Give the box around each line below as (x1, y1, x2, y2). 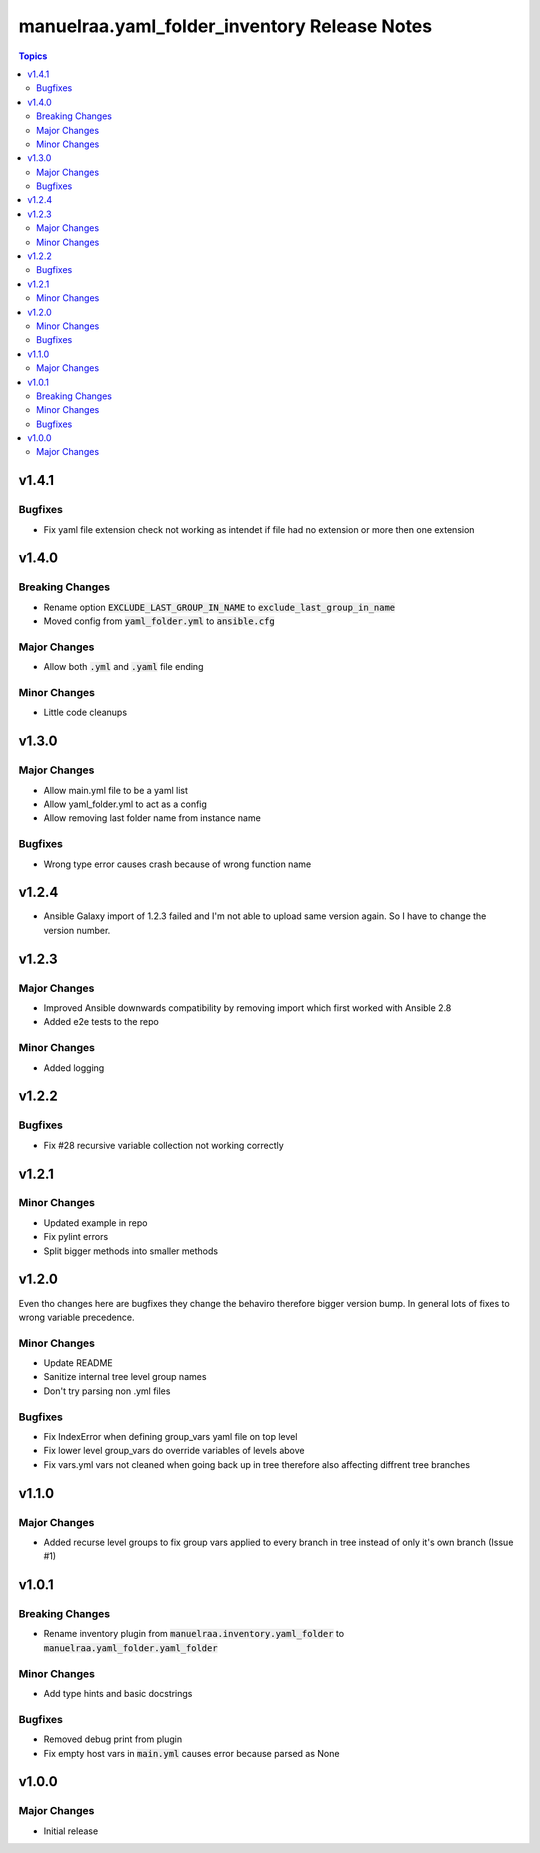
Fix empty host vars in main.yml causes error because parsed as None (43, 1747, 340, 1759)
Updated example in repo (43, 1216, 148, 1229)
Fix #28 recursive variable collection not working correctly (43, 1139, 284, 1151)
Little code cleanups (43, 706, 128, 719)
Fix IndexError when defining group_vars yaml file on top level (43, 1430, 298, 1442)
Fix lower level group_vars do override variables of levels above (43, 1445, 305, 1457)
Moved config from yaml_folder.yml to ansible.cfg (43, 615, 275, 627)
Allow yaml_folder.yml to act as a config (43, 798, 207, 810)
